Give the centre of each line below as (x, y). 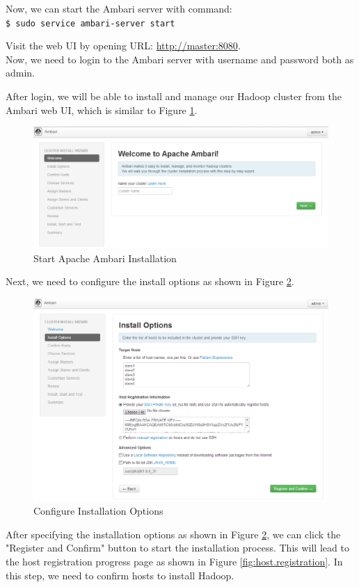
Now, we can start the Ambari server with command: (119, 8)
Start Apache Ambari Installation (105, 258)
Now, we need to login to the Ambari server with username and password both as (180, 59)
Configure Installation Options (98, 511)
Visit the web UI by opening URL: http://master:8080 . (123, 46)
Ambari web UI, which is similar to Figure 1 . (102, 110)
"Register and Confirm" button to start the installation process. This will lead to (177, 548)
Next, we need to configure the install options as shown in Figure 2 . (150, 281)
